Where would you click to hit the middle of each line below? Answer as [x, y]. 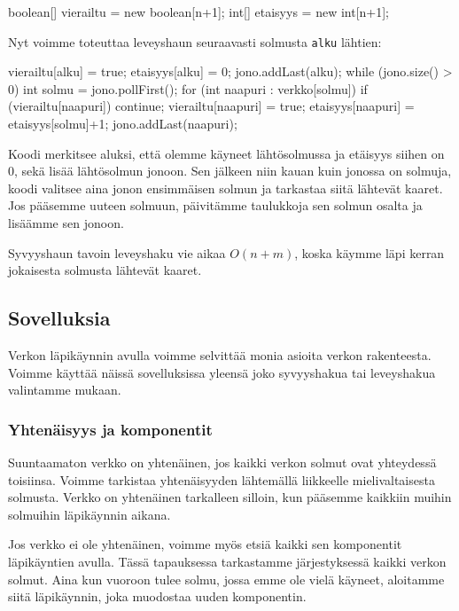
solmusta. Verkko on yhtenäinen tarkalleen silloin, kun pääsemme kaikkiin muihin [230, 497]
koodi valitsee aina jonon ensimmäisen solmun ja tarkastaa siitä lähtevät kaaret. [226, 188]
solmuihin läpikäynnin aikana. [89, 514]
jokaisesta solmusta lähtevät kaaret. [105, 270]
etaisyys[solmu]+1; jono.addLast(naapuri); [123, 124]
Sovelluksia [59, 318]
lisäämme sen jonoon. [66, 223]
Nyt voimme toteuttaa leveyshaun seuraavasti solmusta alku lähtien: [195, 41]
